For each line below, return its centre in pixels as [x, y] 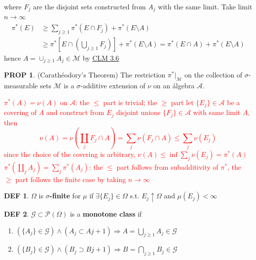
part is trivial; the [130, 102]
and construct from [75, 112]
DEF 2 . [17, 214]
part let [182, 102]
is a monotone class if [106, 214]
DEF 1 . [17, 196]
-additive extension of [113, 86]
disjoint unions [138, 112]
